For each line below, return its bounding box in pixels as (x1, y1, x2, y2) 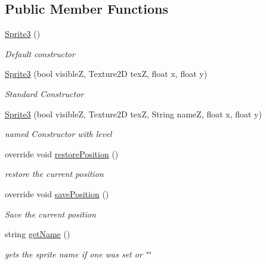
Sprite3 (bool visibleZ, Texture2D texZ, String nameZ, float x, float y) (5, 107, 262, 120)
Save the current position (5, 207, 96, 220)
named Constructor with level (5, 128, 112, 140)
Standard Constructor (5, 87, 84, 100)
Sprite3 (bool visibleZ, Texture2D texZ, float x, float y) (5, 67, 208, 80)
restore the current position (5, 167, 104, 180)
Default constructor (5, 47, 75, 60)
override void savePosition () (5, 187, 109, 200)
